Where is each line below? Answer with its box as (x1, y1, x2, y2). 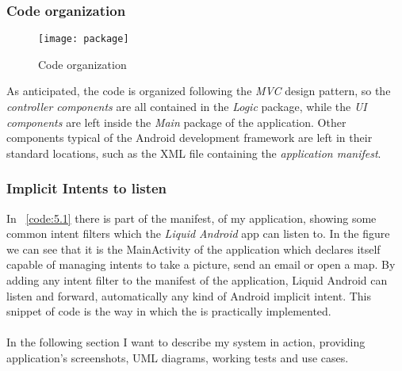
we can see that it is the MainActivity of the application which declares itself (6, 240, 381, 257)
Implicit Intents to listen (6, 178, 167, 198)
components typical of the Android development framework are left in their (6, 129, 373, 146)
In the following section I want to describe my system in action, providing (6, 334, 366, 350)
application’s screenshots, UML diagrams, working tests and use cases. (6, 350, 349, 365)
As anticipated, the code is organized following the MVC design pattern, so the (6, 82, 391, 99)
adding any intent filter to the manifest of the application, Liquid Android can (6, 272, 388, 289)
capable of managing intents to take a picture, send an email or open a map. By (6, 256, 396, 273)
